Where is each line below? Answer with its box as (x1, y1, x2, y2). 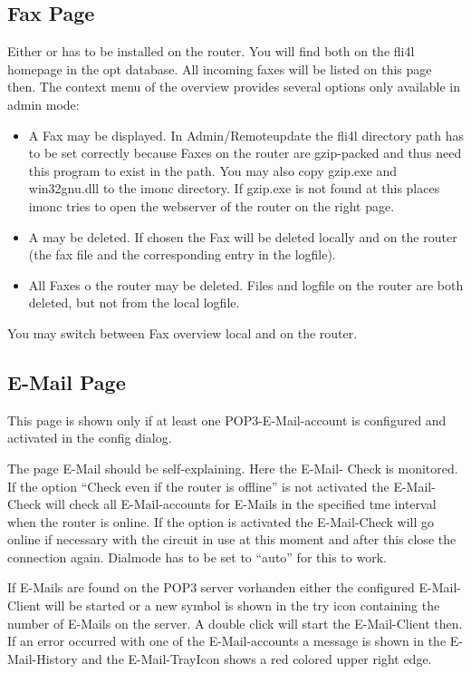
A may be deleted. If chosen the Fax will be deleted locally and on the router (28, 227, 457, 246)
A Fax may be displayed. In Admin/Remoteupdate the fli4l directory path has (28, 125, 464, 144)
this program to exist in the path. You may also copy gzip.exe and (28, 161, 398, 180)
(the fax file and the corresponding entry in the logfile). (28, 245, 336, 264)
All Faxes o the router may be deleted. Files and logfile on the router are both (28, 275, 464, 294)
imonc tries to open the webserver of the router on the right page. (28, 196, 395, 215)
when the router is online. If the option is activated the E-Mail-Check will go (7, 512, 434, 531)
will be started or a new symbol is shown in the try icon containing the (44, 596, 440, 615)
